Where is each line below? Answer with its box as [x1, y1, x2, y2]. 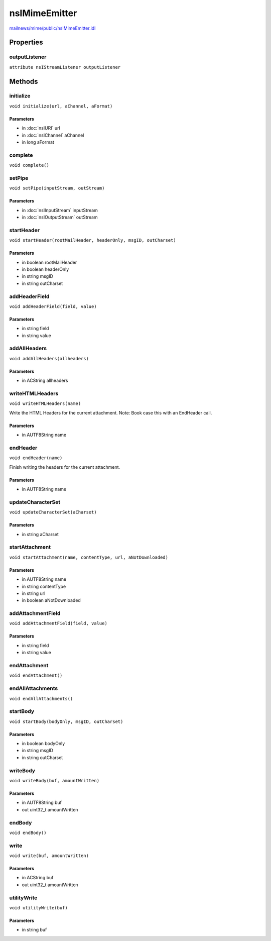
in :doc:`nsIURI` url [22, 125, 60, 131]
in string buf [22, 927, 47, 933]
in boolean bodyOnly [22, 741, 65, 747]
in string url [22, 590, 46, 596]
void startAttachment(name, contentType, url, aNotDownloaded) [9, 554, 168, 560]
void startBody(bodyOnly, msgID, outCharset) [9, 718, 123, 724]
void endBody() [9, 829, 47, 835]
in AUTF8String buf [22, 799, 62, 806]
